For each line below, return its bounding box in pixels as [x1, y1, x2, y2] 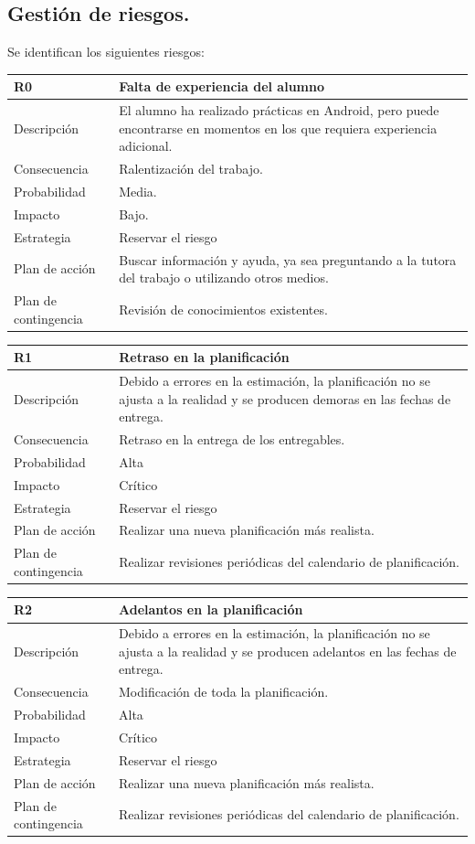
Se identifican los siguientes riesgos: [7, 42, 205, 61]
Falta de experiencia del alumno [119, 77, 325, 96]
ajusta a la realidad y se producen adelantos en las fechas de [119, 641, 457, 660]
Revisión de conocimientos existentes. [119, 299, 328, 318]
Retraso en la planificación [119, 347, 290, 367]
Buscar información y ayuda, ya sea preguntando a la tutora [119, 250, 457, 269]
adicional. [119, 136, 173, 155]
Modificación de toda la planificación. [119, 682, 329, 701]
